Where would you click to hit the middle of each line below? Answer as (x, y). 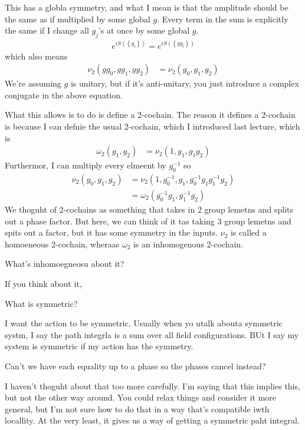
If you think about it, (43, 283)
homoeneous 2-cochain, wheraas (62, 244)
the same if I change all (47, 30)
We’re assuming (33, 83)
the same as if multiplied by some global (78, 19)
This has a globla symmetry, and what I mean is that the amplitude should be (147, 7)
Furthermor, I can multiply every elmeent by (86, 165)
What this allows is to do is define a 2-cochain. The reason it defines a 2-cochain (150, 115)
